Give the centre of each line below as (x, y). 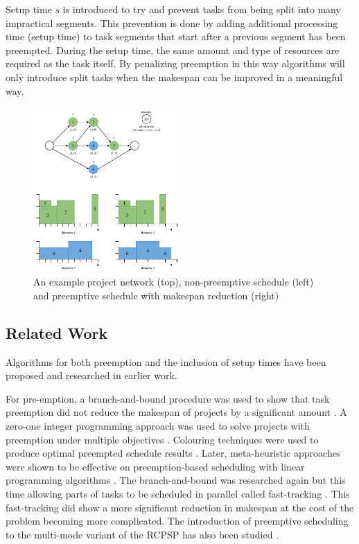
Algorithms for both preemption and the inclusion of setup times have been (166, 361)
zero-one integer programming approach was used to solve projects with (158, 426)
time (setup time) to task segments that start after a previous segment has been (176, 36)
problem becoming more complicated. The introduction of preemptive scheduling (177, 521)
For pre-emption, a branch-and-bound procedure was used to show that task (168, 398)
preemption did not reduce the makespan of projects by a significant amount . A (176, 412)
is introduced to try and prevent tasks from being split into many (202, 9)
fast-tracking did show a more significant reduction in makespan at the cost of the (180, 507)
